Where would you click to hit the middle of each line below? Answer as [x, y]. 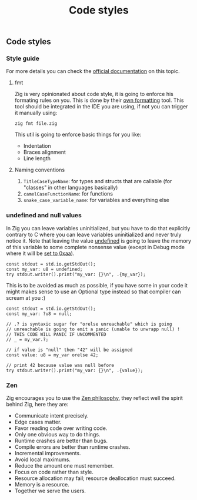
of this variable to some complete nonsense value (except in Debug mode [96, 247]
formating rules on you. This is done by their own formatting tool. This [99, 100]
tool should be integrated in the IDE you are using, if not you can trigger [101, 107]
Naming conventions [40, 170]
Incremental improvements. [48, 453]
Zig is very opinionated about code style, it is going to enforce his [94, 94]
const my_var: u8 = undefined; [44, 269]
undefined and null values [44, 216]
